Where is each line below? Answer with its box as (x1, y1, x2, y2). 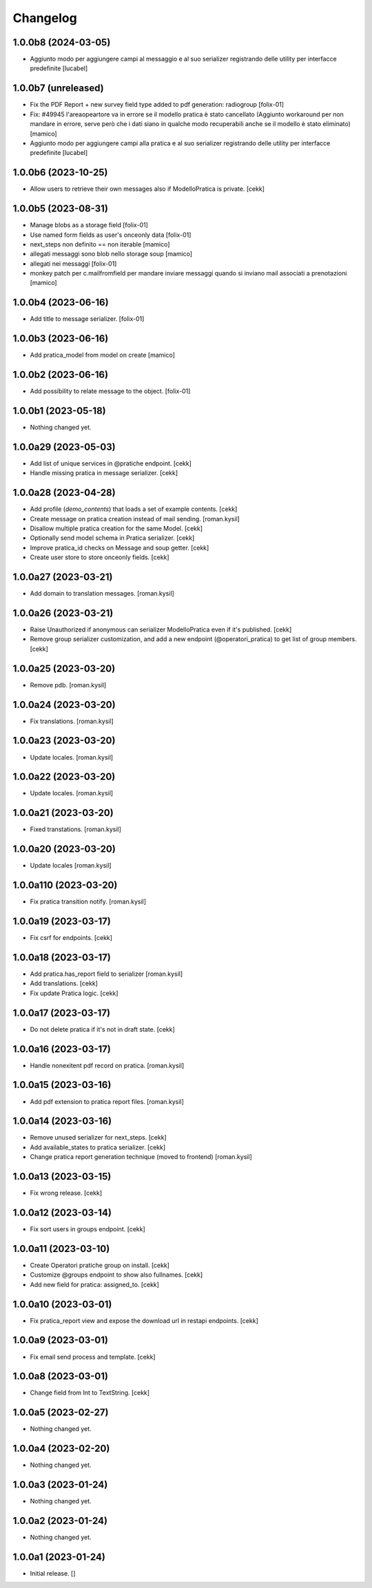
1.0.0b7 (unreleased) (12, 83, 104, 94)
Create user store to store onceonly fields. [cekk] (30, 553, 169, 561)
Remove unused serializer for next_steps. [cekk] (30, 1133, 167, 1142)
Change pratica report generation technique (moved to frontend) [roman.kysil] (30, 1153, 253, 1161)
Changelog (12, 10, 77, 25)
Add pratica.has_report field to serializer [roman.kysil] (30, 970, 183, 978)
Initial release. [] (30, 1569, 76, 1577)
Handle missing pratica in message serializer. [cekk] (30, 469, 178, 477)
